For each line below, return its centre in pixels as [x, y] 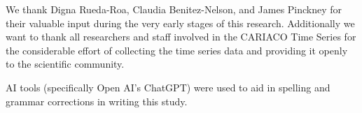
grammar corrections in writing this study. [97, 101]
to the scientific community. [65, 64]
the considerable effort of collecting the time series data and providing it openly [177, 50]
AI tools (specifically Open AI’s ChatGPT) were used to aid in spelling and [168, 87]
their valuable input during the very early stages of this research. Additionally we [180, 23]
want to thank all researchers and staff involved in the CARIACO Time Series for [181, 37]
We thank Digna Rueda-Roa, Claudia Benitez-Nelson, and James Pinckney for [174, 9]
